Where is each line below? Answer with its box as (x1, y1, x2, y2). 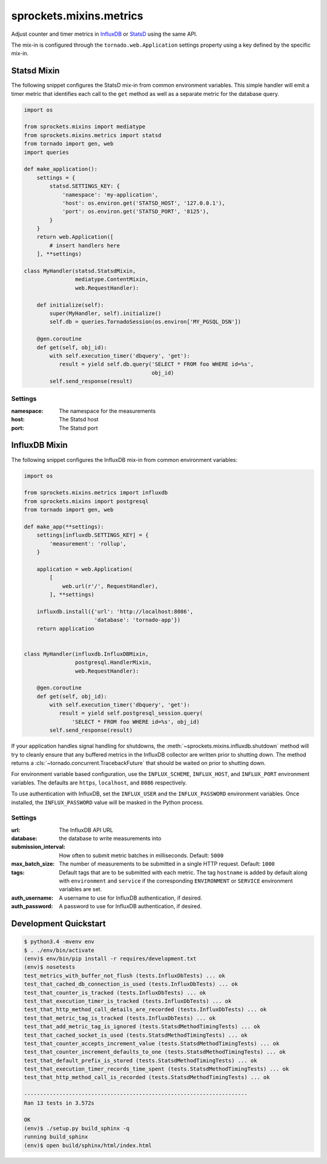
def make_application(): (24, 166, 98, 173)
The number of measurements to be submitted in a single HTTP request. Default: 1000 (59, 860, 275, 868)
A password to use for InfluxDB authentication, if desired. (59, 903, 202, 910)
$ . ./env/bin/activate (24, 946, 95, 954)
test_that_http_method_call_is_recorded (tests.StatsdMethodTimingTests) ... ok (24, 1074, 270, 1081)
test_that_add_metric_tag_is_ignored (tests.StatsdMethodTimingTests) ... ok (24, 1023, 260, 1030)
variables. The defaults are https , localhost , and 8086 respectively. (11, 779, 187, 786)
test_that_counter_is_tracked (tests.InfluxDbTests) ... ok (24, 989, 206, 996)
